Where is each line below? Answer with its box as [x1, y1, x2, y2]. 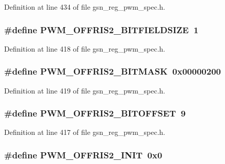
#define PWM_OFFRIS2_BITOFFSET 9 [4, 107, 186, 120]
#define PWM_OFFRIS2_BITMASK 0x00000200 [4, 65, 221, 78]
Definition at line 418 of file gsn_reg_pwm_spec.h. [4, 43, 166, 54]
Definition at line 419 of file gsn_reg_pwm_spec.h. [4, 85, 166, 96]
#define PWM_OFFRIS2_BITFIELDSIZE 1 [4, 23, 199, 36]
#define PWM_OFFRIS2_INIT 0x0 [4, 148, 162, 161]
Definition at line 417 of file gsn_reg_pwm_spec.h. [4, 127, 166, 137]
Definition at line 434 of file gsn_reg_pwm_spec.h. [4, 2, 166, 12]
